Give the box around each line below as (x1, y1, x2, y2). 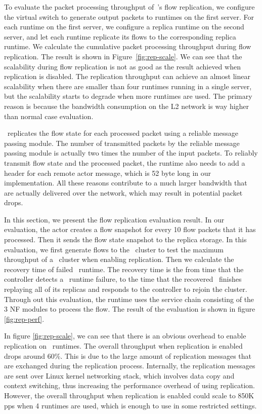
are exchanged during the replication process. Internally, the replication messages (4, 360, 255, 371)
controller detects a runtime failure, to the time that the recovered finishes (4, 274, 242, 284)
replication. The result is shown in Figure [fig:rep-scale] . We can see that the (4, 51, 242, 61)
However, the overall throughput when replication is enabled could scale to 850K (4, 390, 254, 400)
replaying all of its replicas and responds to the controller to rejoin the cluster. (4, 284, 247, 294)
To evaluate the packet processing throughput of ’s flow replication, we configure (4, 2, 255, 12)
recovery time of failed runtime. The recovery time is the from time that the (4, 264, 244, 274)
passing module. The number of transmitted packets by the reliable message (4, 137, 240, 148)
